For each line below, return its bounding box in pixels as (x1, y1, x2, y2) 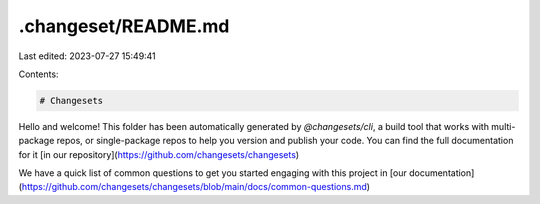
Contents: (18, 68, 59, 80)
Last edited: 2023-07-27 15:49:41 (18, 50, 157, 62)
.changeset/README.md (18, 15, 230, 37)
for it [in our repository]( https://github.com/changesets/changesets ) (18, 148, 300, 160)
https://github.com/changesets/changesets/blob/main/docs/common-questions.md (21, 181, 367, 193)
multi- (491, 120, 516, 132)
